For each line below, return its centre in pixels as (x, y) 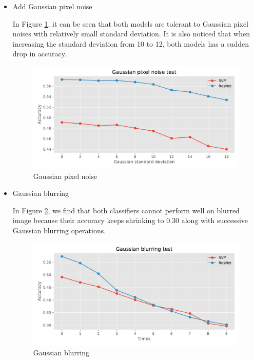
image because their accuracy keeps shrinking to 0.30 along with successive (130, 220)
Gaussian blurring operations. (59, 230)
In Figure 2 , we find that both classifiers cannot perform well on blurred (126, 210)
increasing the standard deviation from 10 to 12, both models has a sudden (131, 43)
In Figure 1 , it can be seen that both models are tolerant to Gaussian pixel (131, 23)
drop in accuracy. (40, 54)
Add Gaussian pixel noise (52, 6)
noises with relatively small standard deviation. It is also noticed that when (131, 34)
